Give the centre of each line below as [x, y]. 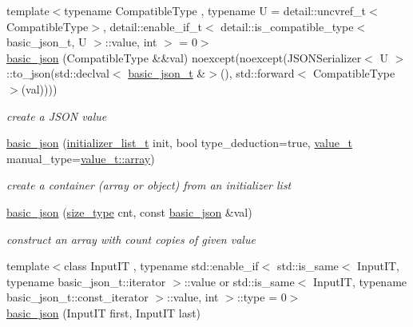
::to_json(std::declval [58, 73]
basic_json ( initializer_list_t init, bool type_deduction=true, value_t [179, 143]
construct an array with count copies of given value [131, 239]
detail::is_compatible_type [287, 26]
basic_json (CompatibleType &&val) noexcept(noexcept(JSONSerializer [184, 57]
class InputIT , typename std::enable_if [161, 266]
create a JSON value [57, 116]
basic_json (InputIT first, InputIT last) [104, 312]
